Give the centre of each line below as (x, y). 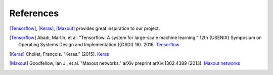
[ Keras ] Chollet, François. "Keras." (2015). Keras (59, 54)
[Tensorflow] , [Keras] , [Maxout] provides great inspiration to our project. (85, 28)
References (34, 13)
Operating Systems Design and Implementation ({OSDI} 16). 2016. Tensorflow (99, 45)
